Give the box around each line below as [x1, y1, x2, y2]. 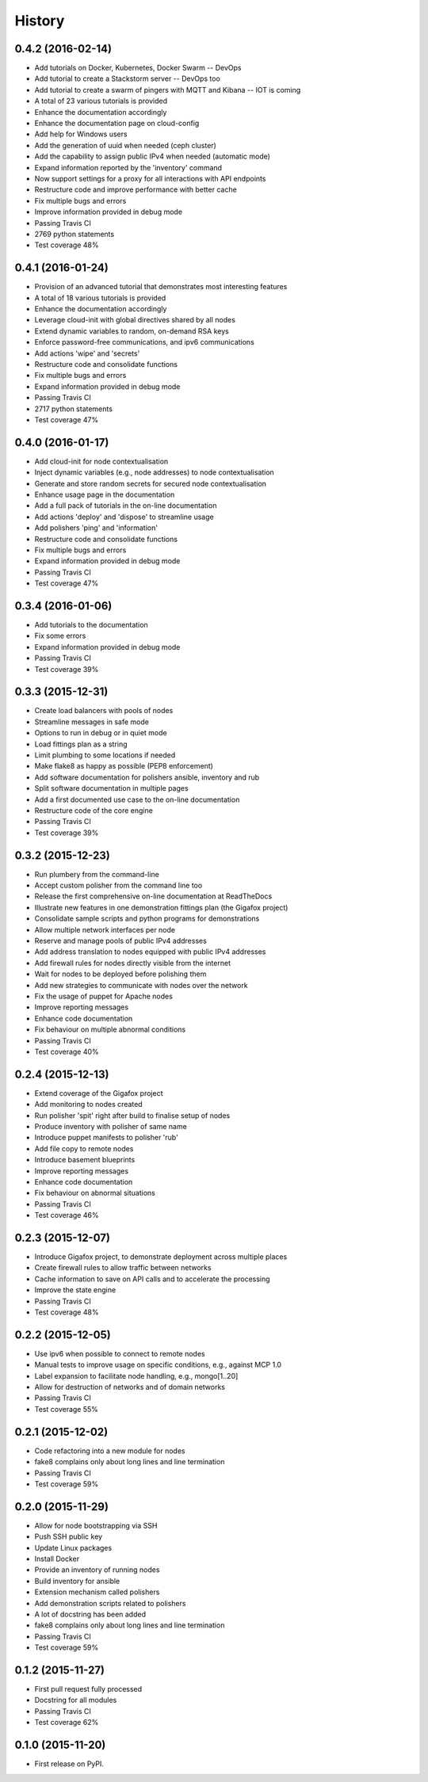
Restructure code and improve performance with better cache [34, 185, 237, 194]
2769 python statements [34, 229, 115, 238]
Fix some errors [34, 631, 86, 641]
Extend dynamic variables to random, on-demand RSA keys [34, 326, 229, 336]
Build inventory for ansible [34, 1576, 120, 1585]
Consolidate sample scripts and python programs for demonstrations [34, 914, 260, 923]
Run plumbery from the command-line [34, 869, 160, 879]
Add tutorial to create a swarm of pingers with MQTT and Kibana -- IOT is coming [34, 85, 301, 94]
